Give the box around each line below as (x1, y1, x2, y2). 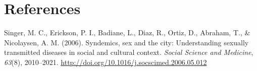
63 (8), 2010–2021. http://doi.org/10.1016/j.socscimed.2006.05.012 (4, 56, 207, 67)
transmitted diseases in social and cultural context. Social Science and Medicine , (4, 47, 253, 57)
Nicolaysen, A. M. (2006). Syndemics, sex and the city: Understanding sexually (4, 37, 249, 47)
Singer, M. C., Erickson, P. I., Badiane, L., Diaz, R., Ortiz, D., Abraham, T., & (4, 27, 250, 38)
